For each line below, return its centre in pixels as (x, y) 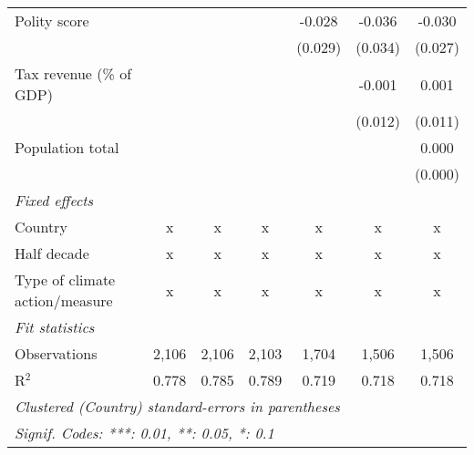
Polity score (52, 21)
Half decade (52, 253)
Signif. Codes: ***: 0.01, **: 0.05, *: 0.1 (144, 433)
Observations (56, 353)
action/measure (64, 300)
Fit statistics (55, 327)
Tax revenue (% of (73, 73)
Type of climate (65, 279)
